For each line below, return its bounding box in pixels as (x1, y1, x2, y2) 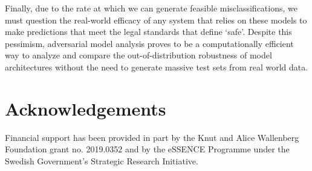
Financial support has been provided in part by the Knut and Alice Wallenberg (5, 131, 299, 143)
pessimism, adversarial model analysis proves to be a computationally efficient (5, 37, 294, 49)
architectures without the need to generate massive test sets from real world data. (5, 60, 308, 73)
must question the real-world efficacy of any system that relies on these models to (5, 13, 307, 26)
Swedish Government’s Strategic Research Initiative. (5, 154, 198, 167)
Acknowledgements (5, 96, 166, 120)
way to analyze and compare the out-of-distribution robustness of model (5, 49, 272, 61)
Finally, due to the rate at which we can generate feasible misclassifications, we (5, 2, 297, 14)
